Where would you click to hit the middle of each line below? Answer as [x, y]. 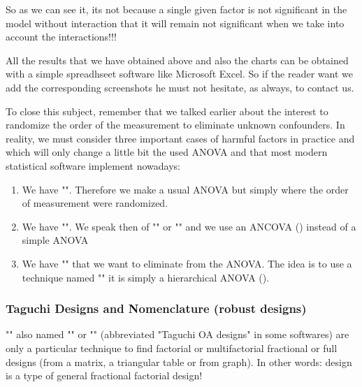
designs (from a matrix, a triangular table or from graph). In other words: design [179, 362]
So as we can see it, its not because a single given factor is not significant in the [176, 9]
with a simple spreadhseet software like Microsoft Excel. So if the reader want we [179, 74]
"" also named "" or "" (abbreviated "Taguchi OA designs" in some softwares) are [178, 334]
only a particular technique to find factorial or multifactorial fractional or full [172, 348]
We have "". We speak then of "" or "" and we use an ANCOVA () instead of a [189, 226]
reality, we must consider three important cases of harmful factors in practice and [180, 138]
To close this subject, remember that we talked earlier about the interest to [167, 111]
